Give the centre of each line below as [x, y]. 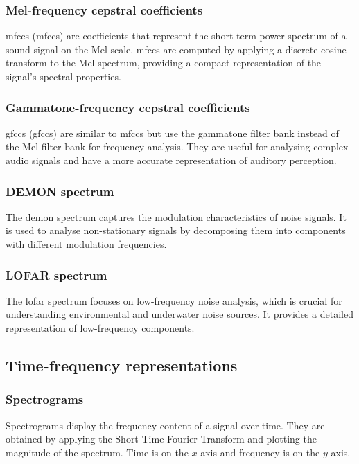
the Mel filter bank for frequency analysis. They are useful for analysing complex [177, 146]
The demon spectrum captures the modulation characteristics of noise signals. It [176, 216]
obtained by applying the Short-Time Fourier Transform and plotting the [161, 439]
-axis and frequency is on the [259, 452]
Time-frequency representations [122, 365]
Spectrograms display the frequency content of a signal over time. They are [165, 425]
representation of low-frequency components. [100, 328]
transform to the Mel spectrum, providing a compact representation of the [164, 63]
